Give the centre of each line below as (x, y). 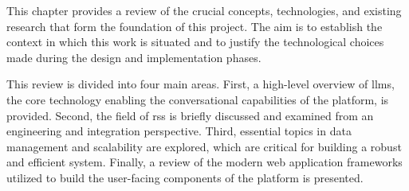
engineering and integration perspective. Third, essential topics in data (179, 131)
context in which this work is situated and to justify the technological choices (195, 42)
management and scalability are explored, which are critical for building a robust (204, 146)
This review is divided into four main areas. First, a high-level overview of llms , (201, 84)
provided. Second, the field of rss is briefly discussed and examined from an (190, 115)
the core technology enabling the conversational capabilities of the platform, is (198, 99)
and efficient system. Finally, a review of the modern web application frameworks (204, 162)
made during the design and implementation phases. (134, 57)
